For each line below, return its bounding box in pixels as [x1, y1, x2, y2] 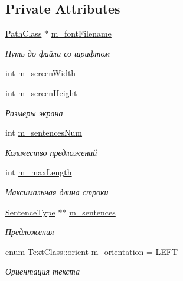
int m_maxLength [5, 166, 72, 178]
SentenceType [5, 205, 55, 218]
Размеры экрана [5, 106, 63, 119]
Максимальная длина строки [5, 185, 109, 198]
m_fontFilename [51, 27, 112, 40]
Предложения [5, 226, 54, 238]
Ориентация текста [5, 265, 80, 277]
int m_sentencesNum [5, 126, 83, 139]
